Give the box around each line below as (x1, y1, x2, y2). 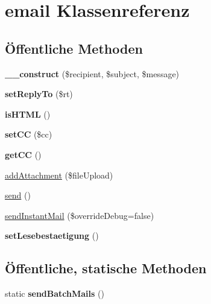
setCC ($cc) (5, 128, 52, 141)
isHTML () (5, 107, 51, 120)
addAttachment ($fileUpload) (5, 168, 113, 181)
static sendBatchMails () (5, 287, 104, 300)
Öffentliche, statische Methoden (5, 259, 207, 277)
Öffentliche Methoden (5, 39, 143, 57)
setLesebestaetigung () (5, 229, 99, 242)
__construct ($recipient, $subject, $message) (5, 67, 180, 80)
